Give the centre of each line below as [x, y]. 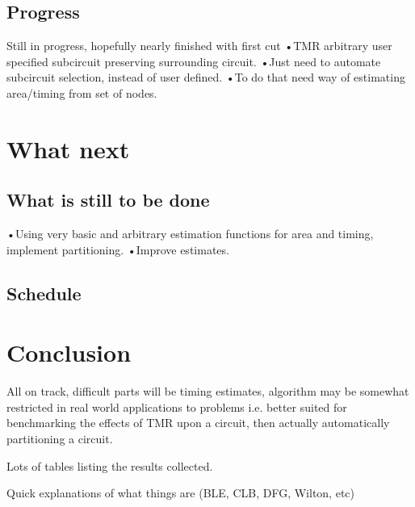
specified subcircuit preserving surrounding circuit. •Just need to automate [194, 61]
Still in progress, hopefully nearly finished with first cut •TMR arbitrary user [199, 46]
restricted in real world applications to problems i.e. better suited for [177, 406]
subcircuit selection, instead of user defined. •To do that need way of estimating [206, 77]
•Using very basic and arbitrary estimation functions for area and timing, [190, 234]
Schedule [44, 293]
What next [68, 148]
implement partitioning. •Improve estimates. [118, 249]
